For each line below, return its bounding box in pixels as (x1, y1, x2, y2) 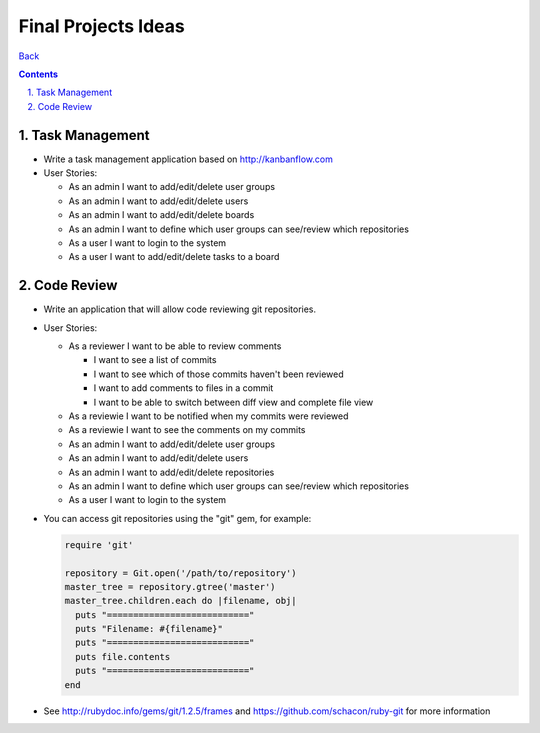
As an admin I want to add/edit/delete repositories (68, 466, 275, 478)
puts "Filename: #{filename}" (75, 623, 224, 635)
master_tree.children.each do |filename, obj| (64, 595, 297, 607)
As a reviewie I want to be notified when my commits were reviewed (68, 410, 349, 422)
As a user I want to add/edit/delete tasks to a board (68, 251, 280, 263)
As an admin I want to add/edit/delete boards (68, 209, 255, 221)
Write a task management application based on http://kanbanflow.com (43, 153, 334, 165)
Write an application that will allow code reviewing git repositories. (43, 303, 317, 315)
